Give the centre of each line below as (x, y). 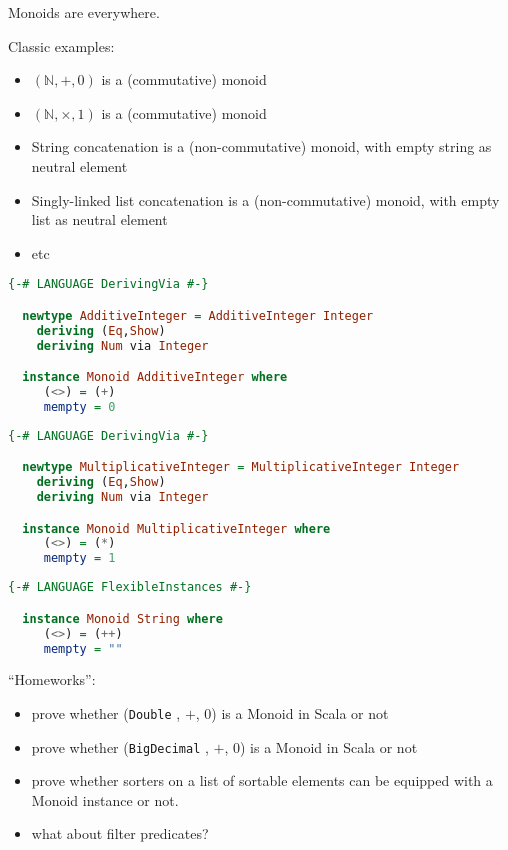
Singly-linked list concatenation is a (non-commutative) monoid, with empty (265, 199)
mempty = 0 (79, 406)
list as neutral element (99, 219)
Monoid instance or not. (105, 799)
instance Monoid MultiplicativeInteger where (176, 528)
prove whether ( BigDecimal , (120, 746)
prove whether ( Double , (106, 712)
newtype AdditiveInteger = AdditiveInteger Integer (198, 315)
